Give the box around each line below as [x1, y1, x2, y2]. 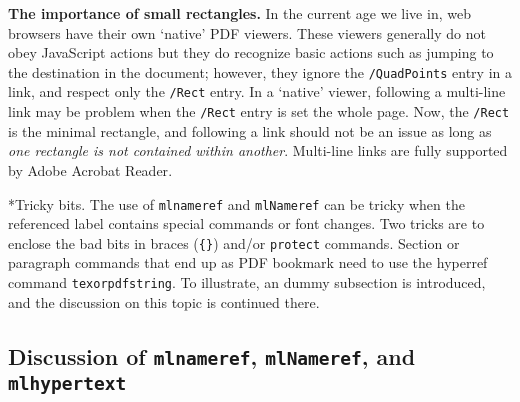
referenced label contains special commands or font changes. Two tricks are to [8, 213, 485, 234]
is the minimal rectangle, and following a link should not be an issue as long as [8, 120, 492, 141]
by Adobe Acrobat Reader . [8, 159, 173, 180]
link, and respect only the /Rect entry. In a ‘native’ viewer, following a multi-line [8, 81, 506, 102]
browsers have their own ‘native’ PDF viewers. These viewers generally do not [8, 22, 486, 43]
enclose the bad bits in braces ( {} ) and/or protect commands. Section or [8, 232, 460, 253]
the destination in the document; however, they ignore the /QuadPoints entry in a [8, 61, 513, 82]
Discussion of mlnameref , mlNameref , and [8, 340, 416, 371]
